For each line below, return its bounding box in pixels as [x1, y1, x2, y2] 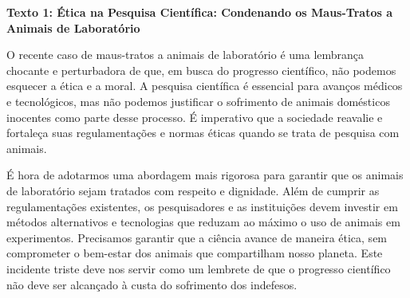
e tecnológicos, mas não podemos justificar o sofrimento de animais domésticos [6, 92, 390, 109]
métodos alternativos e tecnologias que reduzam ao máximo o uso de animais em [6, 214, 400, 230]
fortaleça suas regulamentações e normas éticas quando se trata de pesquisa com [6, 124, 400, 141]
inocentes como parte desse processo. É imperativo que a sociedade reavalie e [6, 108, 383, 125]
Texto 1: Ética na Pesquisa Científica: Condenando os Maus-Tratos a [6, 4, 393, 20]
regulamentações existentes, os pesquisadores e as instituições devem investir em [6, 198, 398, 214]
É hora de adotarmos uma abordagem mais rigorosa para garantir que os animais [6, 167, 404, 183]
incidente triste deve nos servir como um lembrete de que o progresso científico [6, 260, 391, 276]
